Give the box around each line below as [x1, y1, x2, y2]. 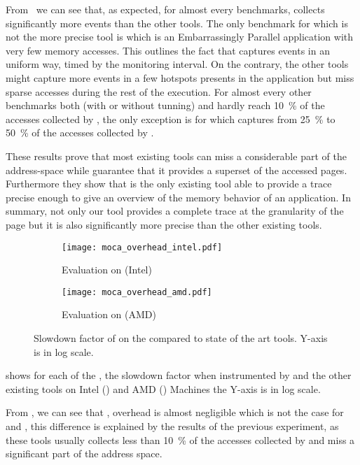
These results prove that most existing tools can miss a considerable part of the [6, 148, 347, 163]
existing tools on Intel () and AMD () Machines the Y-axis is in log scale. [6, 381, 321, 396]
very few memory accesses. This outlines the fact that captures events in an [6, 43, 330, 57]
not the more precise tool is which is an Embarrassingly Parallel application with [6, 29, 354, 44]
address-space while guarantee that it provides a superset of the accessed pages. [6, 162, 347, 177]
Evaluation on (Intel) [62, 262, 152, 277]
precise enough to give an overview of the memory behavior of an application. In [6, 189, 351, 204]
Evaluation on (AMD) [62, 307, 156, 322]
